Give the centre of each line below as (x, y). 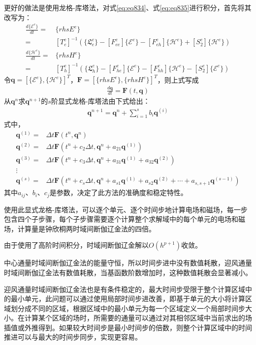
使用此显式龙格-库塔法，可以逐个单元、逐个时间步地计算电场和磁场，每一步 (126, 209)
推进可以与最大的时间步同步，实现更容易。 (73, 337)
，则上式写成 (178, 79)
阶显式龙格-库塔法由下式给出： (100, 101)
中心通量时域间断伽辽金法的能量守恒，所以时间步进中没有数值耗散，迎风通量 (128, 263)
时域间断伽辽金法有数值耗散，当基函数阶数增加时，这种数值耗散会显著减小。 (128, 272)
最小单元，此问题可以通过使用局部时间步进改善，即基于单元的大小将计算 (128, 299)
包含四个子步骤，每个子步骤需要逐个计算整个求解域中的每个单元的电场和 (121, 219)
